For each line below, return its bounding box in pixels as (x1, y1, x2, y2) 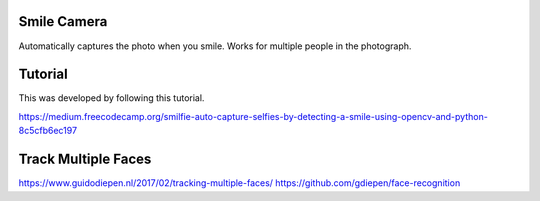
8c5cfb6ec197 (18, 125, 78, 137)
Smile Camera (18, 13, 108, 30)
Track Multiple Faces (18, 151, 152, 168)
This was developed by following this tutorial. (18, 92, 205, 104)
